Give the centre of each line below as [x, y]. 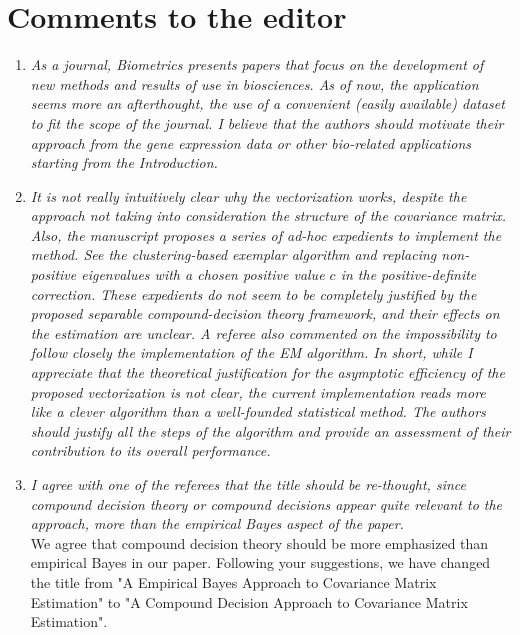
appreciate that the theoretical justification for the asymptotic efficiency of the [267, 372]
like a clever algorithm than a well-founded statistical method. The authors [258, 411]
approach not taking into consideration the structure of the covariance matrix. [268, 215]
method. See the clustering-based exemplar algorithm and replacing [233, 254]
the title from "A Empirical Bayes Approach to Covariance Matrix [233, 581]
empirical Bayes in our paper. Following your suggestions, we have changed [260, 562]
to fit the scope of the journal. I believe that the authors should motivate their [267, 122]
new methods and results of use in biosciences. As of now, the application [254, 83]
